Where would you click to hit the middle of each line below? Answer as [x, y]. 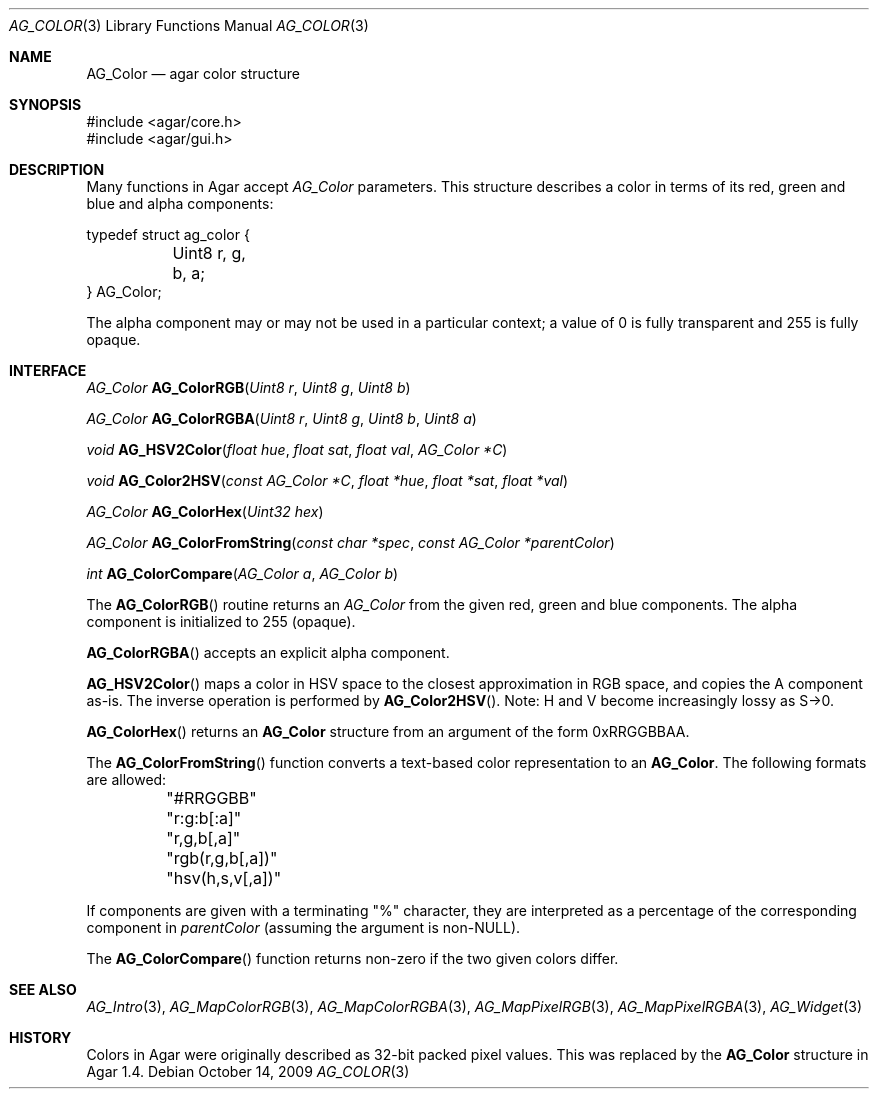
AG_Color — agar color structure [193, 73]
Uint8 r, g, [209, 253]
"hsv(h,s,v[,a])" [224, 878]
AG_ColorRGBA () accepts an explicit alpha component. [268, 652]
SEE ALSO [43, 989]
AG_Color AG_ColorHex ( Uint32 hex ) [205, 511]
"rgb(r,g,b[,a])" [222, 858]
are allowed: [126, 779]
